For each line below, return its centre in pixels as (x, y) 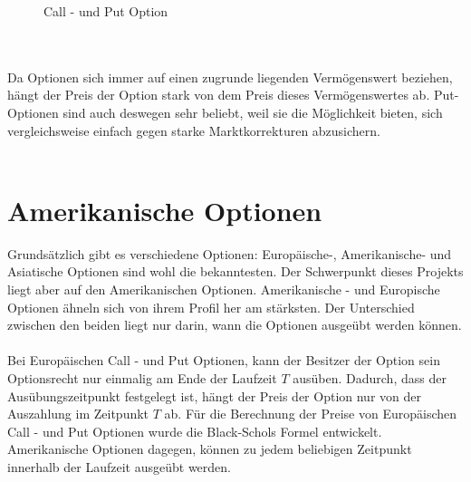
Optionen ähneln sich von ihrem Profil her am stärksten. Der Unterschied (211, 307)
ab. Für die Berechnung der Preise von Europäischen (311, 414)
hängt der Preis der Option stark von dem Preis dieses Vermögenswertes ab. (219, 95)
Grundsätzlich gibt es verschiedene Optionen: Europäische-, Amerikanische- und (230, 253)
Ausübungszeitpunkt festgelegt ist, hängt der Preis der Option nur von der (214, 395)
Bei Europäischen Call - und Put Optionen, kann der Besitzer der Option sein (224, 360)
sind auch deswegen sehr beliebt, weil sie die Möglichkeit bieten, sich (253, 112)
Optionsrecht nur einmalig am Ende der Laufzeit (142, 378)
